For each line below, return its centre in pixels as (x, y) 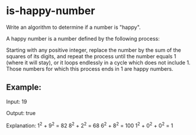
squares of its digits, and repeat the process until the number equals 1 (91, 56)
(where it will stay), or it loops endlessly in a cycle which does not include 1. (98, 62)
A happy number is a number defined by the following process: (83, 38)
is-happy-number (51, 11)
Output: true (21, 113)
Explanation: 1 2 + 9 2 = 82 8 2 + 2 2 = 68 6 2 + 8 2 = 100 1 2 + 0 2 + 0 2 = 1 (90, 125)
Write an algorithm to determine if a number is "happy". (73, 27)
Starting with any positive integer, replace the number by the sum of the (94, 50)
